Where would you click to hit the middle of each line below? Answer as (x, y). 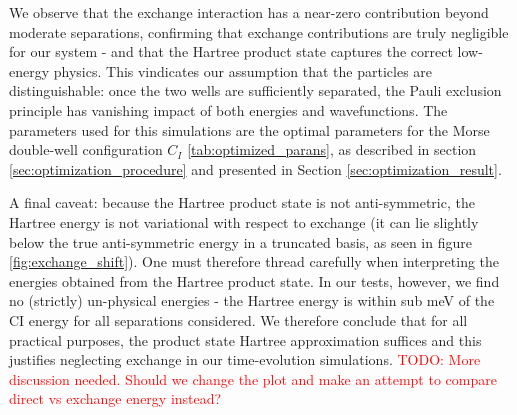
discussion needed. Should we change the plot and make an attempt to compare (253, 378)
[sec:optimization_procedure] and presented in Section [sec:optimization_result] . (255, 168)
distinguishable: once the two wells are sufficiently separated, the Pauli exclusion (255, 90)
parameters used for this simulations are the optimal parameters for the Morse (249, 129)
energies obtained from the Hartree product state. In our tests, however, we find (254, 280)
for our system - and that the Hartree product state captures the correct (231, 51)
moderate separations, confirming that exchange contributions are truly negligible (259, 31)
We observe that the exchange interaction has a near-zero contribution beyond (249, 12)
